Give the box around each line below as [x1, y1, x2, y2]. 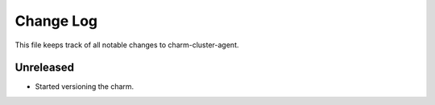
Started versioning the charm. [35, 82, 135, 91]
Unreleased [14, 61, 75, 75]
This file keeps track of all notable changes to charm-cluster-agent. [14, 40, 239, 50]
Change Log [14, 12, 98, 30]
